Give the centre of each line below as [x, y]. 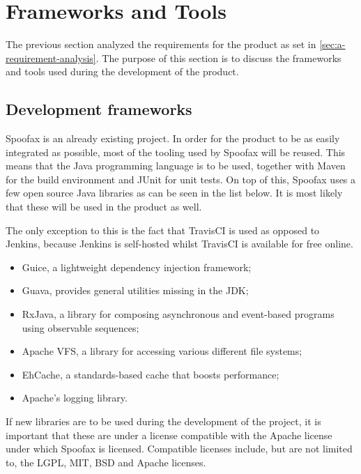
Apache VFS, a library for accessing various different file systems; [162, 351]
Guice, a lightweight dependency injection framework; [137, 267]
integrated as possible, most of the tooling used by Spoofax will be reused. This [176, 152]
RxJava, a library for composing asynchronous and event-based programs [178, 314]
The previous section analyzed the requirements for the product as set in [161, 44]
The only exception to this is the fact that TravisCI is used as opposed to [163, 230]
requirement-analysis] [51, 58]
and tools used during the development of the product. [122, 71]
